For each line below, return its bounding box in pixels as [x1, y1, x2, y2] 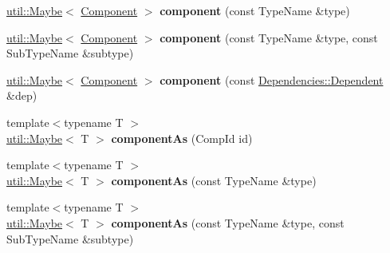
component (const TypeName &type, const [160, 29, 378, 45]
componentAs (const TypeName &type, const [111, 214, 345, 231]
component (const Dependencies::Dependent [160, 71, 384, 88]
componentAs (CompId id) [111, 129, 253, 146]
